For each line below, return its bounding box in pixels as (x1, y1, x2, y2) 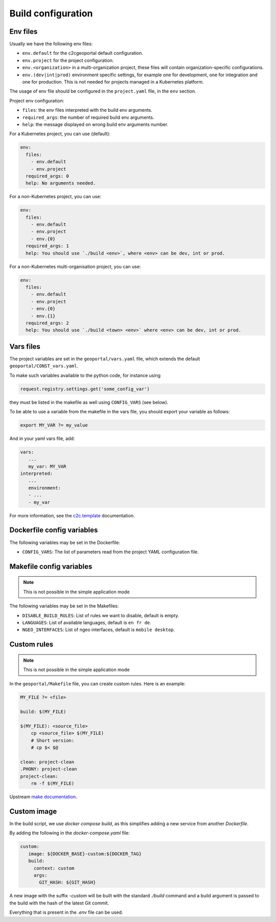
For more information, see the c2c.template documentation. (9, 512, 135, 518)
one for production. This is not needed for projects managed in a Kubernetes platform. (22, 79, 204, 85)
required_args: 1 (26, 243, 69, 249)
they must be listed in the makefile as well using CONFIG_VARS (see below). (9, 399, 169, 405)
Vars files (9, 342, 41, 351)
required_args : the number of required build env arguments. (22, 114, 154, 120)
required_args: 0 (26, 173, 69, 179)
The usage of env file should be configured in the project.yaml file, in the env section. (9, 88, 196, 94)
